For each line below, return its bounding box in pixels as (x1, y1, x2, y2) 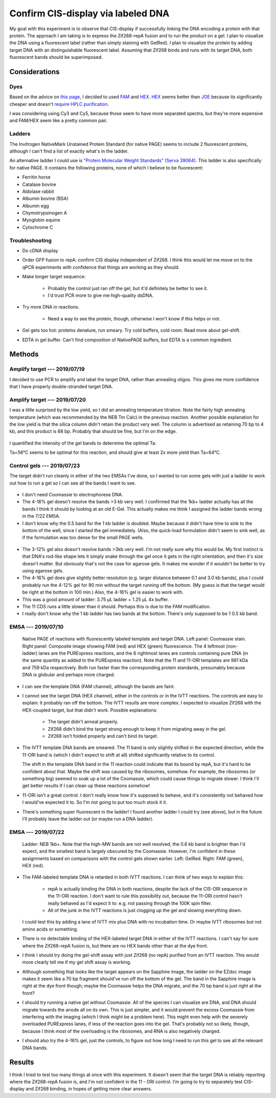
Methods (9, 350, 39, 359)
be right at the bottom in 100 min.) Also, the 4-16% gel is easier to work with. (22, 589, 184, 596)
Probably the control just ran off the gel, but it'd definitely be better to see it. (48, 285, 208, 291)
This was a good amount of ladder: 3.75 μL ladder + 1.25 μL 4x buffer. (22, 596, 169, 602)
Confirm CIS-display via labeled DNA (9, 8, 170, 19)
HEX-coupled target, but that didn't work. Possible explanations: (22, 707, 158, 713)
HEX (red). (22, 863, 44, 869)
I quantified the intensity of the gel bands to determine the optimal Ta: (9, 440, 157, 446)
